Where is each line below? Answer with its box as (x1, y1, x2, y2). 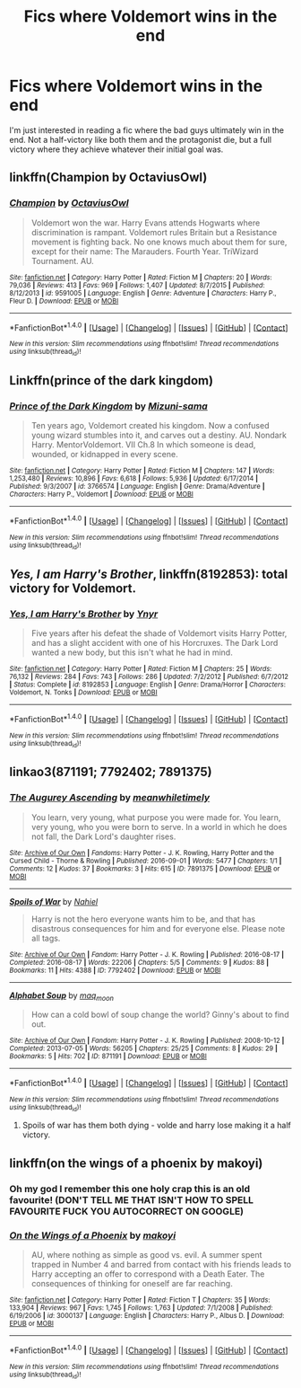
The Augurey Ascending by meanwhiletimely (9, 791, 211, 804)
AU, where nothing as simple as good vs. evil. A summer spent (30, 1250, 262, 1260)
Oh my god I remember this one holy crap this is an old (9, 1182, 251, 1195)
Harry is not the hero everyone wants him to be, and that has (30, 914, 256, 924)
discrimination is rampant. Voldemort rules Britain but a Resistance (30, 226, 278, 237)
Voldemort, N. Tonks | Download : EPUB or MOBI (9, 687, 159, 697)
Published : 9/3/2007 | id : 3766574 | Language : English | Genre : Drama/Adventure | (9, 482, 265, 491)
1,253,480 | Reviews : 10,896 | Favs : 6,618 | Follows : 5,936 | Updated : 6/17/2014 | (9, 474, 258, 483)
